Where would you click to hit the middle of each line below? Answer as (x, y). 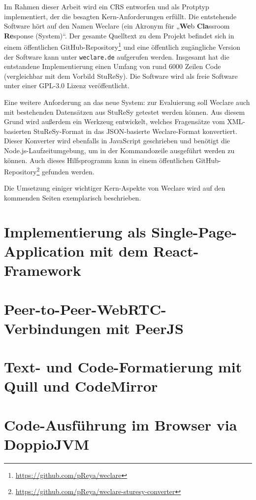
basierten (18, 131)
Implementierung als (75, 231)
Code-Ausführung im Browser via (121, 424)
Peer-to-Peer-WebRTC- (85, 309)
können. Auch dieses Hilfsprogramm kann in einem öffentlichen (99, 160)
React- (176, 251)
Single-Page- (194, 231)
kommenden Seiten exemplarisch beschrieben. (73, 198)
